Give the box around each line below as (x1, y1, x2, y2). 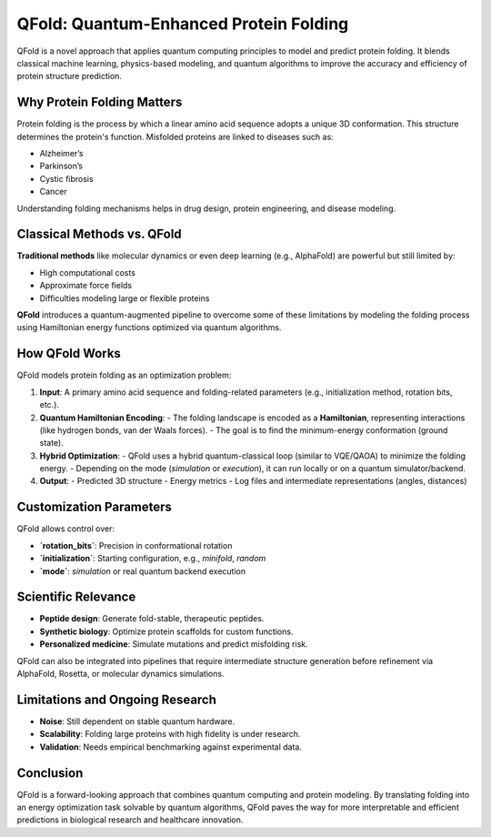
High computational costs (39, 267, 136, 277)
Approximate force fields (39, 280, 133, 291)
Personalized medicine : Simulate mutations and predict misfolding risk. (39, 639, 308, 650)
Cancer (39, 187, 67, 197)
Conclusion (16, 765, 84, 781)
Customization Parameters (16, 499, 173, 515)
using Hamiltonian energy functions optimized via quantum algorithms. (16, 322, 282, 333)
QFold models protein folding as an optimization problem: (16, 369, 232, 381)
